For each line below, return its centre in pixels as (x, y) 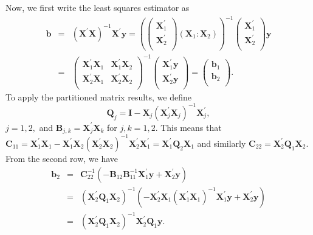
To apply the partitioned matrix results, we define (98, 96)
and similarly (222, 143)
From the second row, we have (62, 158)
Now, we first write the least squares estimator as (98, 7)
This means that (191, 127)
